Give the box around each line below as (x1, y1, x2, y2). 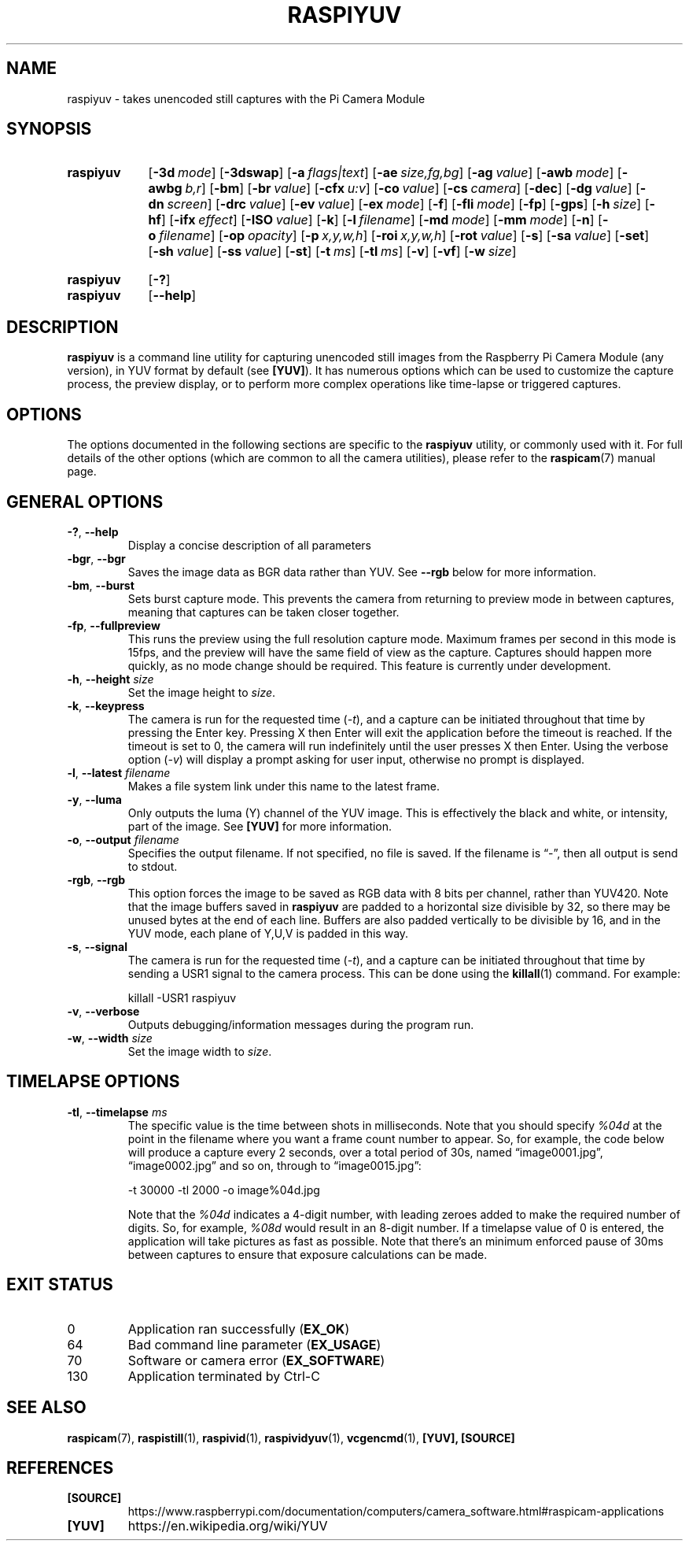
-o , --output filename (67, 832, 179, 846)
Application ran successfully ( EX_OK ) (127, 1320, 350, 1337)
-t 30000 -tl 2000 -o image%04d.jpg (127, 1182, 320, 1197)
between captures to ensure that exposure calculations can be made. (127, 1247, 488, 1261)
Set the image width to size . (127, 1044, 272, 1058)
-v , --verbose (67, 1004, 140, 1018)
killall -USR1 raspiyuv (127, 990, 237, 1005)
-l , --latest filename (67, 765, 171, 779)
